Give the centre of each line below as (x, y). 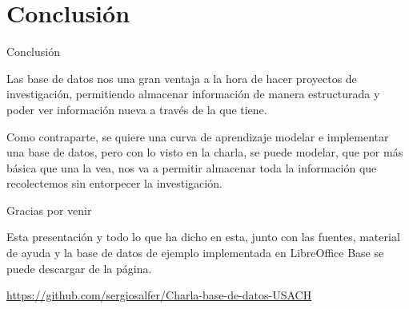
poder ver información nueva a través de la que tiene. (137, 109)
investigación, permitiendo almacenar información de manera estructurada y (193, 94)
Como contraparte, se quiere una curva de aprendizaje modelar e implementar (198, 136)
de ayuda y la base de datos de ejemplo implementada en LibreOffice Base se (195, 253)
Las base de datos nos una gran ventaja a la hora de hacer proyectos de (182, 78)
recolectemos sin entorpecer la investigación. (114, 183)
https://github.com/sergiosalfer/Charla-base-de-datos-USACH (159, 295)
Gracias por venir (49, 210)
